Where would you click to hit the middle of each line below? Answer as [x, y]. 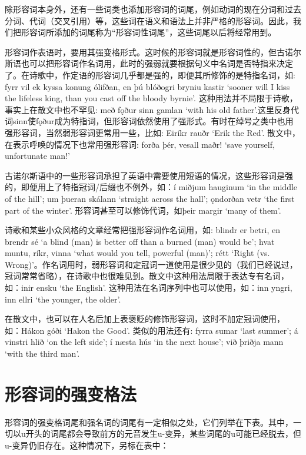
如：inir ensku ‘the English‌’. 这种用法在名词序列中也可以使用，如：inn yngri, [149, 288]
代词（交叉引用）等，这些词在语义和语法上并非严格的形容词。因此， [161, 20]
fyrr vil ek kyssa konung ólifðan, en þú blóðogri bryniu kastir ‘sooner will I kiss [147, 86]
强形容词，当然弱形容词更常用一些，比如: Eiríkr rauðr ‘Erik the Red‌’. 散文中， [153, 132]
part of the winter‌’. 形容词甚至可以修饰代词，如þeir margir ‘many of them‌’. [143, 210]
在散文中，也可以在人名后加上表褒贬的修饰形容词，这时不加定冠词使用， [145, 319]
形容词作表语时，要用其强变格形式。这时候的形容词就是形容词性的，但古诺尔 [153, 52]
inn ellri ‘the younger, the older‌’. [63, 299]
